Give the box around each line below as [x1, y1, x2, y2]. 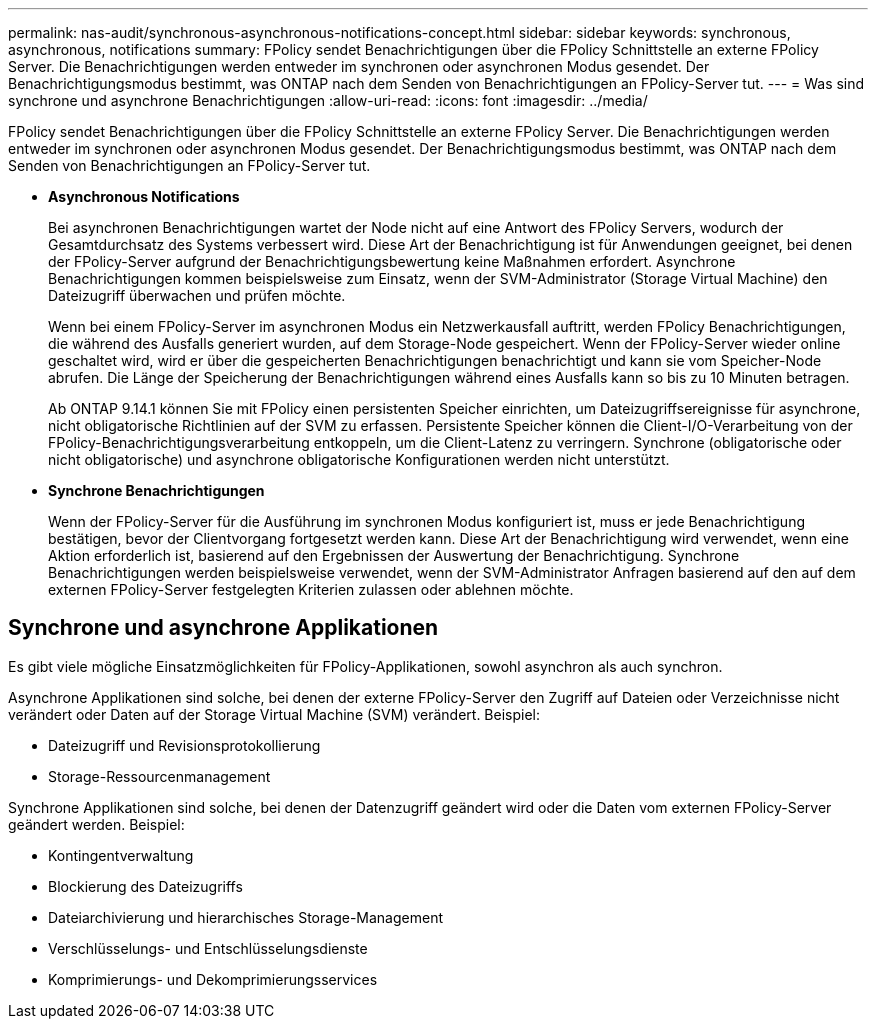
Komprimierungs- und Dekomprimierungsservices [48, 970, 378, 988]
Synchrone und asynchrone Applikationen [8, 615, 439, 641]
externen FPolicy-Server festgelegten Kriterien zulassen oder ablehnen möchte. [48, 581, 574, 598]
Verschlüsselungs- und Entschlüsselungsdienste [48, 939, 368, 957]
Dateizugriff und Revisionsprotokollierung [48, 736, 321, 754]
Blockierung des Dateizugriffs [48, 877, 243, 895]
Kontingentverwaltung [48, 846, 194, 864]
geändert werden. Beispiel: [8, 815, 185, 833]
